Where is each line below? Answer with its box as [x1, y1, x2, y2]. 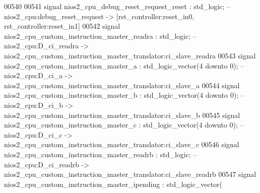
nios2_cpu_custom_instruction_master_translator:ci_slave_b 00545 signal [4, 109, 240, 120]
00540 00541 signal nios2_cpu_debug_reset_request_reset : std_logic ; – [4, 1, 231, 11]
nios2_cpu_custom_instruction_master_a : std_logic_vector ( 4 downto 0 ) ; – [4, 60, 244, 71]
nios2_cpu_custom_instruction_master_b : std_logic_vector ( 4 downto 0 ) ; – [4, 90, 245, 100]
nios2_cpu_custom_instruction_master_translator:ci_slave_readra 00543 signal [4, 50, 256, 60]
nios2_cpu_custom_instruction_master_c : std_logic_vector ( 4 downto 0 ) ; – [4, 119, 244, 130]
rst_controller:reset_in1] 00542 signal [4, 21, 120, 31]
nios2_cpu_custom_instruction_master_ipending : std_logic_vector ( [4, 178, 223, 189]
